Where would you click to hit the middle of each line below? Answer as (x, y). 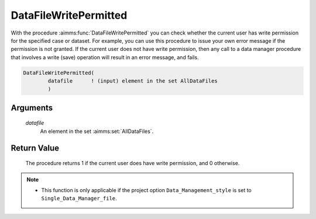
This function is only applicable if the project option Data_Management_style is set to (146, 190)
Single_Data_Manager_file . (79, 199)
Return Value (35, 148)
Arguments (32, 107)
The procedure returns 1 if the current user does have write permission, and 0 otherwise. (133, 163)
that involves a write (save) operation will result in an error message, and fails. (105, 57)
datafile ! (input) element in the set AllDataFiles (133, 81)
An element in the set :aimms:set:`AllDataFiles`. (97, 131)
